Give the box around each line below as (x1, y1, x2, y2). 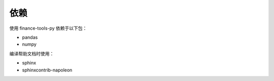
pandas (22, 34, 38, 40)
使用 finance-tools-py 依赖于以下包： (9, 25, 87, 31)
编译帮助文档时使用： (9, 50, 54, 56)
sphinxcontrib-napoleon (22, 67, 73, 73)
